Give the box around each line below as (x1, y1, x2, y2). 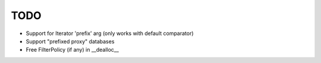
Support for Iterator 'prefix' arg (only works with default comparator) (26, 30, 194, 37)
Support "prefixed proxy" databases (26, 37, 115, 45)
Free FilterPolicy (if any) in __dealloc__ (26, 46, 119, 53)
